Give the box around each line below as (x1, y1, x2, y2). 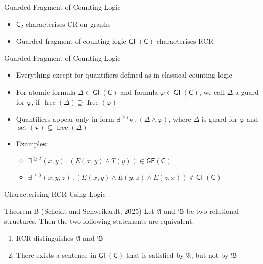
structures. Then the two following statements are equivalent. (4, 215, 194, 226)
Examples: (16, 138, 48, 148)
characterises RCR (156, 35, 214, 46)
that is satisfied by (126, 249, 184, 260)
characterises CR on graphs (26, 18, 111, 29)
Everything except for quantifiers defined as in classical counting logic (16, 69, 232, 80)
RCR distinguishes (16, 233, 73, 243)
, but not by (191, 249, 229, 260)
